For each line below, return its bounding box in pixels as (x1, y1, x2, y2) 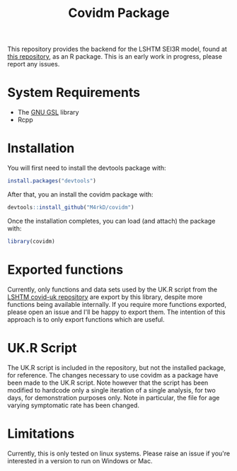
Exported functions (7, 262, 124, 277)
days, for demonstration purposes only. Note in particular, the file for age (7, 393, 220, 402)
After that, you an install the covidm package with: (7, 190, 154, 199)
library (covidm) (7, 238, 55, 245)
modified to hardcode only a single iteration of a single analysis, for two (7, 385, 216, 394)
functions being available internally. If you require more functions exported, (7, 300, 226, 308)
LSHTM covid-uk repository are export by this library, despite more (7, 292, 203, 301)
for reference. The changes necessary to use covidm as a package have (7, 371, 219, 379)
